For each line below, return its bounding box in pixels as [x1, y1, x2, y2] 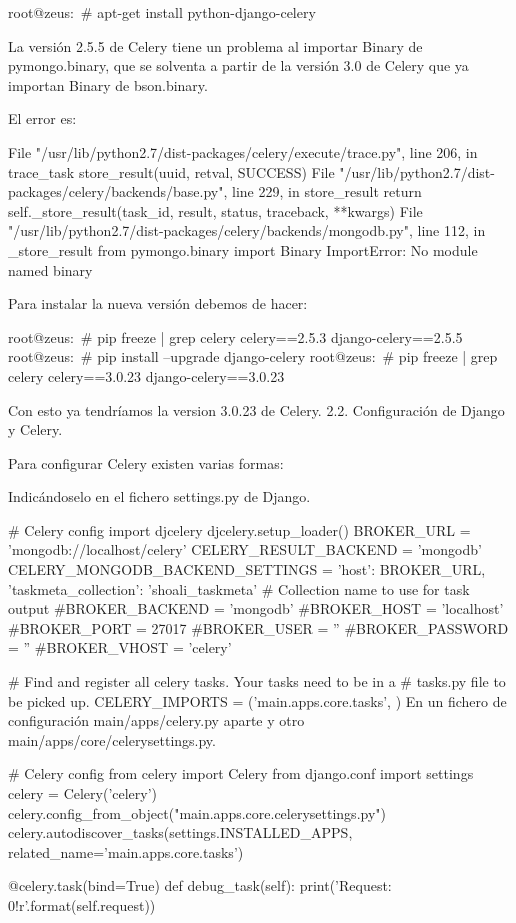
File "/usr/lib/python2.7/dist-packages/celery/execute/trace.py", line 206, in [8, 141, 478, 162]
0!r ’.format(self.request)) [8, 894, 156, 915]
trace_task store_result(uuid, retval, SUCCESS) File [8, 161, 335, 182]
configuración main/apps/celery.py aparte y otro [8, 710, 305, 731]
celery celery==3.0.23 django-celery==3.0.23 [8, 365, 285, 386]
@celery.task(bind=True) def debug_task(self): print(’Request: [8, 875, 392, 896]
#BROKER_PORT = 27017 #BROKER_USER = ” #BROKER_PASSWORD [8, 617, 509, 638]
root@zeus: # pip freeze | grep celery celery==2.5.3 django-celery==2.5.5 [8, 326, 463, 347]
